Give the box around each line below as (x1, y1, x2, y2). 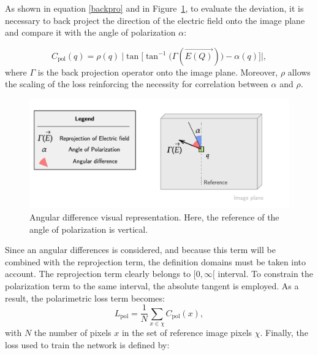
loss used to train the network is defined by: (5, 338, 170, 351)
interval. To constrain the (218, 267, 313, 280)
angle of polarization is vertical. (29, 222, 148, 235)
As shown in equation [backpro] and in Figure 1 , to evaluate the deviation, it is (5, 2, 304, 14)
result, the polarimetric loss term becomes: (5, 291, 165, 304)
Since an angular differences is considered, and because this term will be (5, 243, 276, 256)
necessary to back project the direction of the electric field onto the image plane (5, 14, 305, 26)
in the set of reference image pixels (121, 326, 252, 339)
